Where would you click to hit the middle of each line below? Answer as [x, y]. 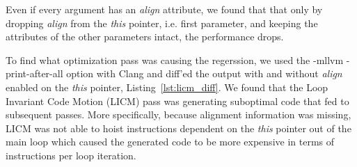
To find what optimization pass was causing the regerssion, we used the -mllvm [175, 59]
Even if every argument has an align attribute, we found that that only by [164, 9]
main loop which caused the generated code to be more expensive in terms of [170, 142]
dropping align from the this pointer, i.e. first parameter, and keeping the [162, 23]
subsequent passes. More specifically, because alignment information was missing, [178, 114]
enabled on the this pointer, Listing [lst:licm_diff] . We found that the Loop [167, 87]
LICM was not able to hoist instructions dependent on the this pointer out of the [178, 128]
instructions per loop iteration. [71, 155]
